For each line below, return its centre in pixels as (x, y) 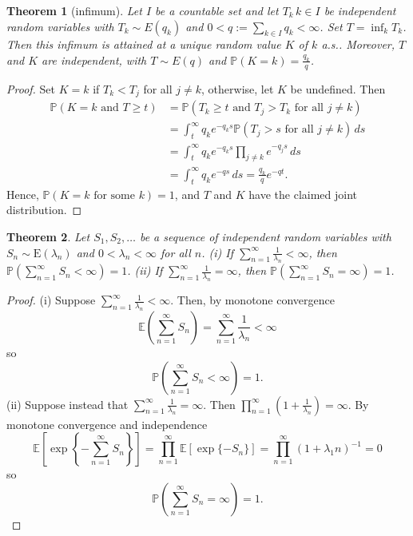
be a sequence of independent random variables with (265, 236)
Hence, (23, 194)
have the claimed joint (303, 194)
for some (115, 195)
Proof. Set (31, 88)
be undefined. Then (338, 88)
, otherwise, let (238, 88)
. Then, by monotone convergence (252, 300)
